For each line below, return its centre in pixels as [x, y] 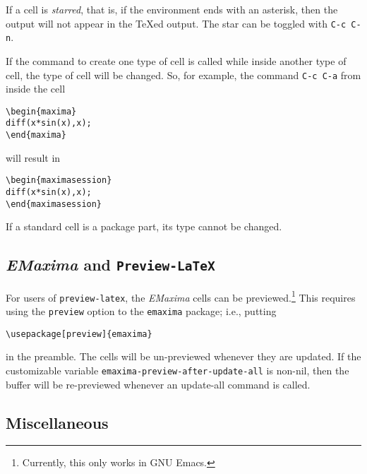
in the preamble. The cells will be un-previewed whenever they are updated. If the [183, 356]
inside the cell [36, 89]
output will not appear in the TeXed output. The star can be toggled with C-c [176, 23]
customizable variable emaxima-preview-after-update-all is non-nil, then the [178, 370]
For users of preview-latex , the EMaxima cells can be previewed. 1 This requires [181, 296]
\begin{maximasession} [59, 180]
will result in [33, 157]
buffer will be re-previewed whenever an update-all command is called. [158, 384]
